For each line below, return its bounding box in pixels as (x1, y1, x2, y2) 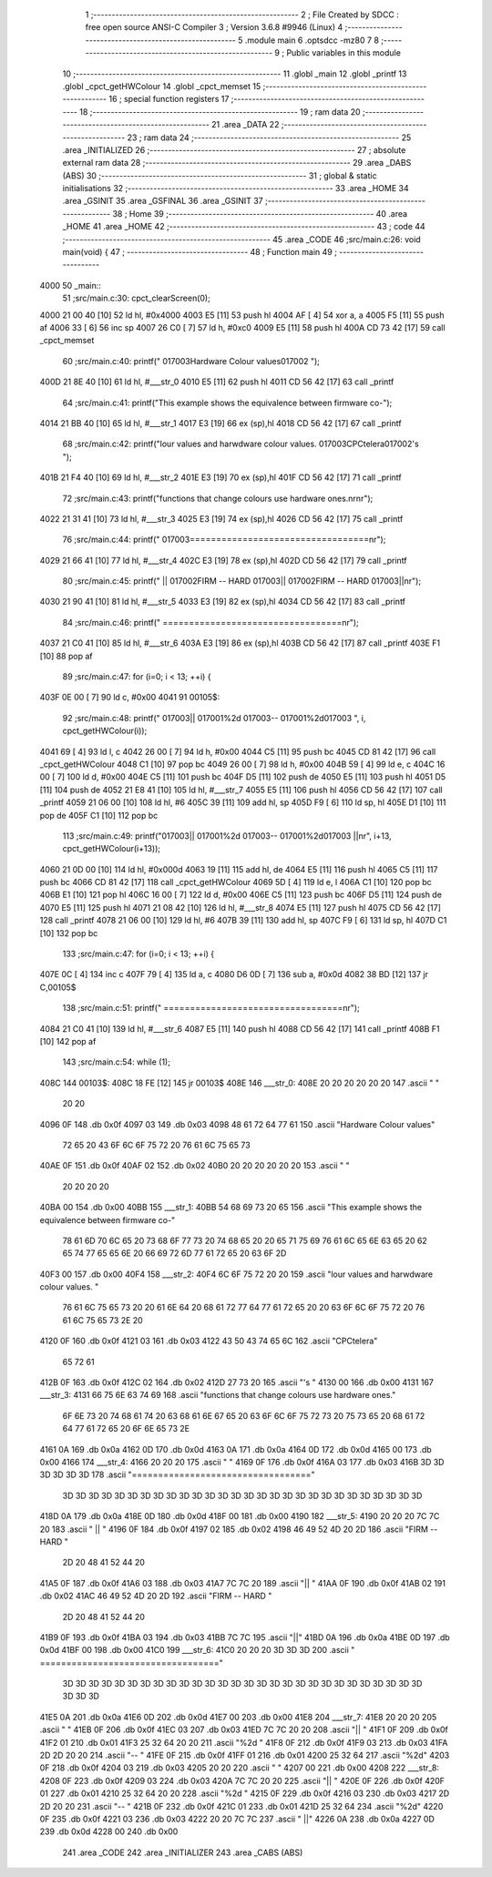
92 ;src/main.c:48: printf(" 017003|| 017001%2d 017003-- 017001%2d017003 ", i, (62, 712, 366, 723)
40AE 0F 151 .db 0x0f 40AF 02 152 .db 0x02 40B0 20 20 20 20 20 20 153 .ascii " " (39, 1160, 350, 1171)
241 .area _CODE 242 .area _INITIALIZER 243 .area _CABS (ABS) (62, 1847, 303, 1858)
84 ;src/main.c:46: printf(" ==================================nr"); (62, 617, 359, 627)
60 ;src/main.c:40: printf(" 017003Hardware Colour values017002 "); (62, 355, 321, 366)
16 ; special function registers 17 (108, 94, 230, 105)
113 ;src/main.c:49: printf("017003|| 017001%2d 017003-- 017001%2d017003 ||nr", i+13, (62, 830, 392, 842)
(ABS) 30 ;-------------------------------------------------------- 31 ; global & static (62, 169, 377, 181)
